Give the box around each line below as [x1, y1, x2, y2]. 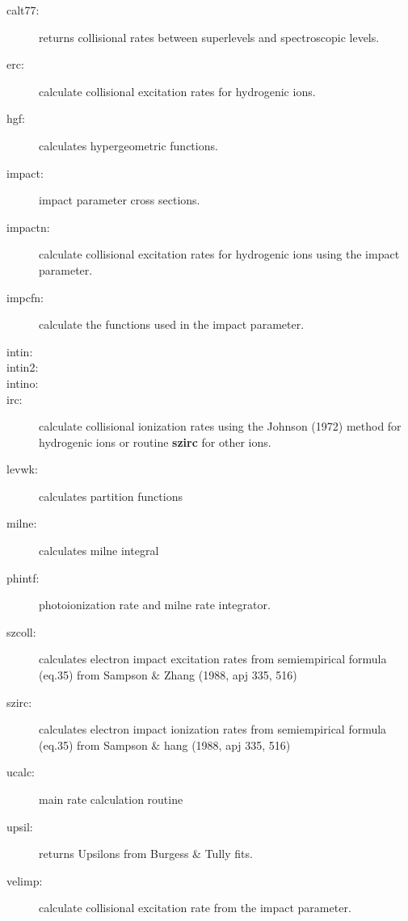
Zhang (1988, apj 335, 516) [163, 667, 297, 683]
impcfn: [6, 288, 44, 305]
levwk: [6, 460, 38, 477]
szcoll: [6, 623, 36, 640]
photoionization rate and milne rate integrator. [39, 596, 271, 613]
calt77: [6, 2, 40, 18]
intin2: [6, 359, 39, 376]
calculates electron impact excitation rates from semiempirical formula [39, 650, 387, 667]
